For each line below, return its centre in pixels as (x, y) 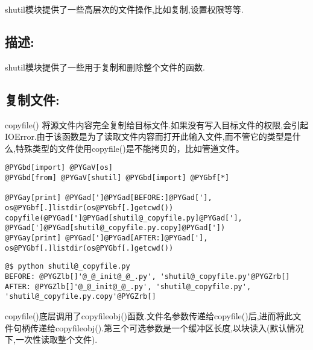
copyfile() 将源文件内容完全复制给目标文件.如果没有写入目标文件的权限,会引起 (157, 124)
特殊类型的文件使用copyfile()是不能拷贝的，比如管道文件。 (130, 148)
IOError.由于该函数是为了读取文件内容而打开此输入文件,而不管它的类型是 (149, 136)
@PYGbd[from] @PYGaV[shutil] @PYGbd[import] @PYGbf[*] (117, 178)
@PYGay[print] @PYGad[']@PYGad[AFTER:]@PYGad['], (106, 238)
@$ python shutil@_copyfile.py (68, 267)
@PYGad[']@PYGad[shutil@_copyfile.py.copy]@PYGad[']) (115, 228)
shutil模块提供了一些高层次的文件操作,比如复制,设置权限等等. (124, 9)
